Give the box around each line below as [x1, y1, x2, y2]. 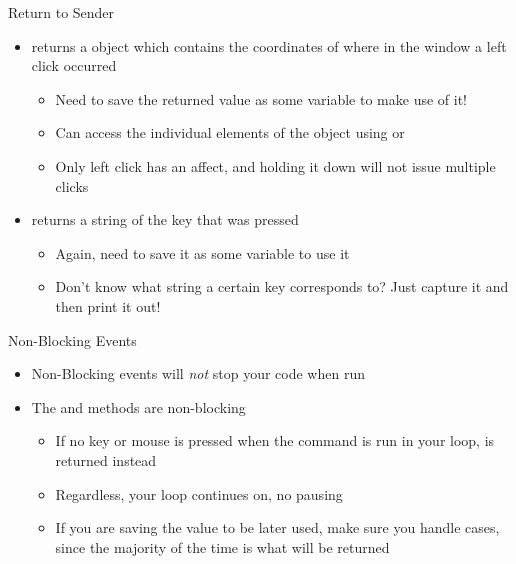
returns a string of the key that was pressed [31, 209, 299, 230]
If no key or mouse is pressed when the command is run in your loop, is [55, 430, 495, 451]
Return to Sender [8, 2, 115, 22]
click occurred [31, 55, 117, 76]
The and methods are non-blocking [31, 396, 246, 417]
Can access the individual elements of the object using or [55, 122, 405, 143]
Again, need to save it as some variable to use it [55, 242, 350, 263]
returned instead [55, 449, 157, 470]
